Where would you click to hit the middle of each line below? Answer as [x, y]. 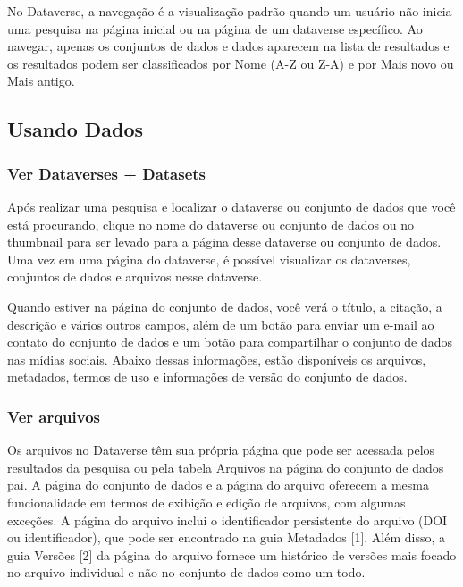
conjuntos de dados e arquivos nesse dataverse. [135, 277]
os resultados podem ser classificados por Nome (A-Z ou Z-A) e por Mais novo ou [231, 63]
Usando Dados [76, 129]
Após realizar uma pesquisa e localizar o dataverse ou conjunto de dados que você [231, 206]
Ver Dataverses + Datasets [107, 173]
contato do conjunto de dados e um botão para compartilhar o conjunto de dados [230, 342]
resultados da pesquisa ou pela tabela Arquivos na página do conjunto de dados [226, 467]
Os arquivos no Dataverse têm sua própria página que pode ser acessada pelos [221, 450]
